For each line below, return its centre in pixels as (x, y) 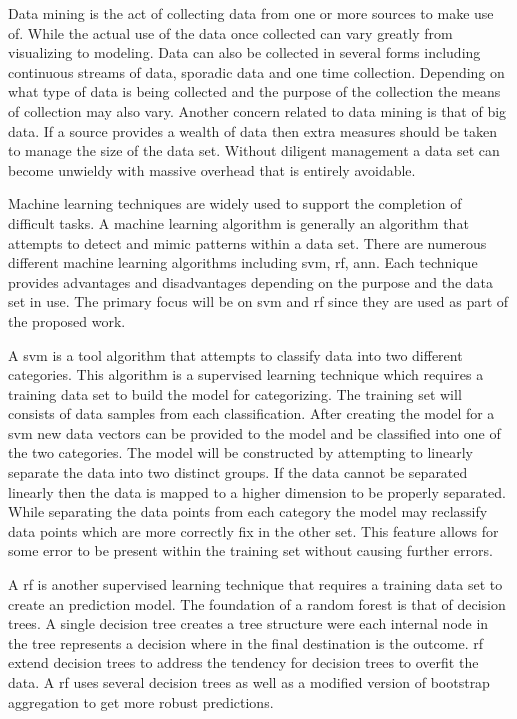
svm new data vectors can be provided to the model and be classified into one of (254, 432)
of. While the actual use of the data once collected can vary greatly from (230, 32)
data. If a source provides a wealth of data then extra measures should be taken (252, 130)
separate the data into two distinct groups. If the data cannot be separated (238, 472)
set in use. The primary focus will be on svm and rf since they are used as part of (258, 301)
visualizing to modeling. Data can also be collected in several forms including (244, 52)
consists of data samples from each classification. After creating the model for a (251, 413)
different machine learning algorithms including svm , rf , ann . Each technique (243, 262)
